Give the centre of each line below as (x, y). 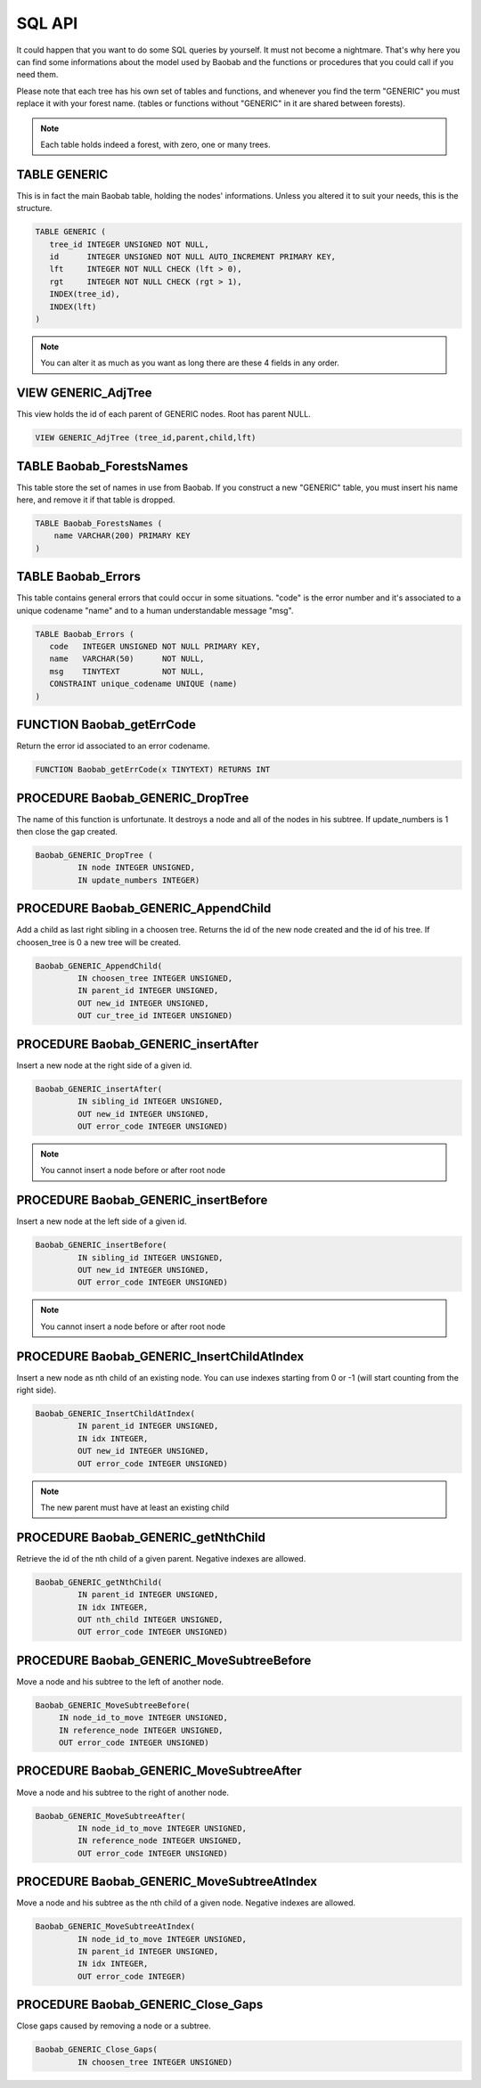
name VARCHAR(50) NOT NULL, (127, 659)
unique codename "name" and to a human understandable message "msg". (155, 610)
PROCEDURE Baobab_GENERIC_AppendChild (144, 909)
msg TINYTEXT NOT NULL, (127, 671)
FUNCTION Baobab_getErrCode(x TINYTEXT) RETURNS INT (153, 770)
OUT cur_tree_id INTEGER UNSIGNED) (155, 1016)
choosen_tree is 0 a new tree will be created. (99, 942)
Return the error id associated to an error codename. (113, 746)
